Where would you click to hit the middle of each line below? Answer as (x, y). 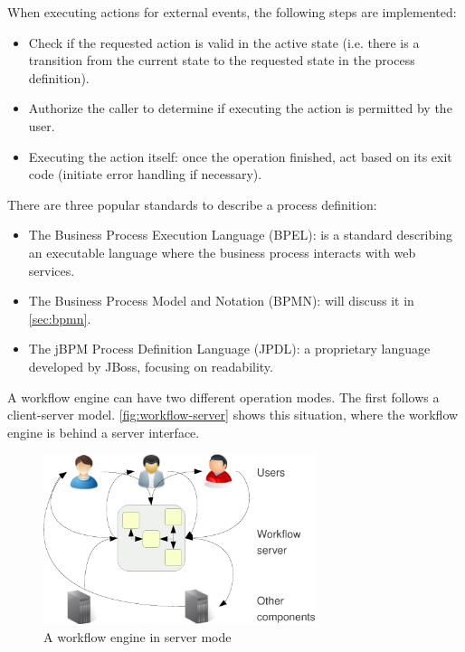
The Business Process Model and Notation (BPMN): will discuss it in (221, 301)
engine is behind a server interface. (104, 432)
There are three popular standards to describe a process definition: (192, 204)
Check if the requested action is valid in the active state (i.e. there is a (224, 42)
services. (52, 270)
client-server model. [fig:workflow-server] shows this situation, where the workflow (233, 415)
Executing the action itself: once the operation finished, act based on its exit (240, 156)
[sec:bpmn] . (60, 318)
